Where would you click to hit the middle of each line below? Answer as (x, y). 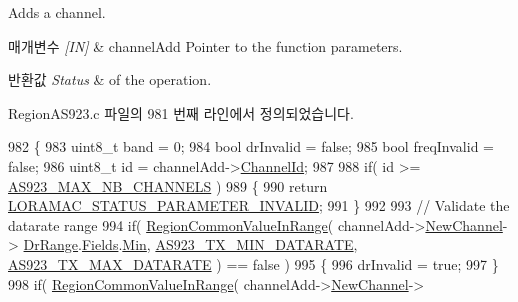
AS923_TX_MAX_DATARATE (110, 263)
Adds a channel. (57, 12)
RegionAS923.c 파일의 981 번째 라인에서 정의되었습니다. (181, 112)
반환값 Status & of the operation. (110, 79)
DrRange (51, 244)
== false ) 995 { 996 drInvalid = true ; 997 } (362, 263)
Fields (100, 244)
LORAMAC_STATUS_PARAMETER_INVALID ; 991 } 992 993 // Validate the (259, 205)
